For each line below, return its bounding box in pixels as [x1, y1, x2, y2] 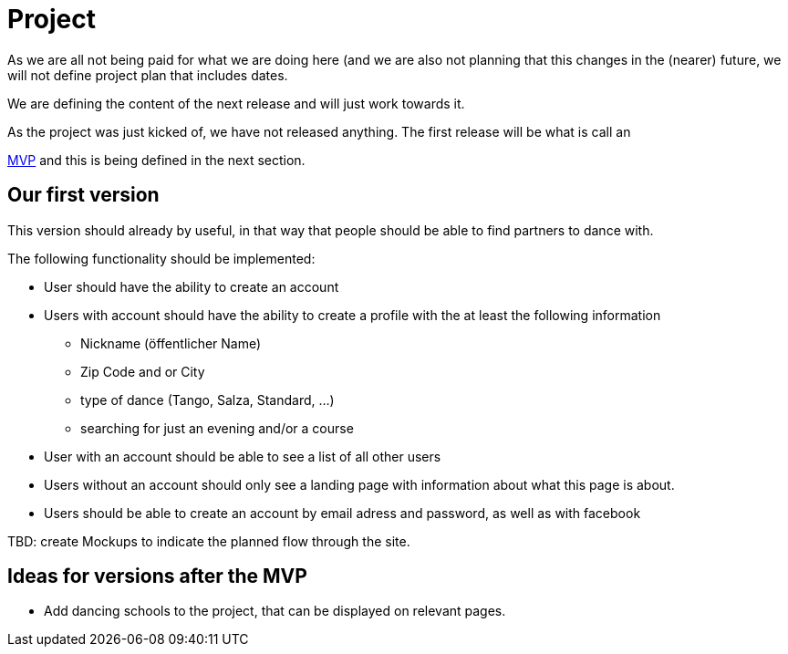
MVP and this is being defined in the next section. [7, 151, 306, 168]
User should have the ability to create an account [44, 278, 339, 295]
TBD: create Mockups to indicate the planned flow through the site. [7, 533, 410, 549]
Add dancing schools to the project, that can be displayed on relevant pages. [44, 603, 506, 619]
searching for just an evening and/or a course [80, 420, 354, 436]
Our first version [7, 183, 160, 207]
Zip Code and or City [80, 363, 205, 379]
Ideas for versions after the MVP [7, 565, 307, 588]
